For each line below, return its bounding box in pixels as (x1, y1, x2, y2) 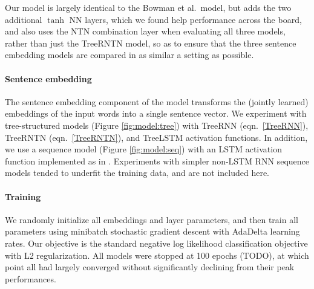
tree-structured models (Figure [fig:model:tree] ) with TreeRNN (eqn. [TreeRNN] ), (5, 119, 309, 131)
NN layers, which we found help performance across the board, (69, 13, 302, 25)
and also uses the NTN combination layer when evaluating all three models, (5, 25, 286, 37)
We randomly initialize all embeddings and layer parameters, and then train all (5, 213, 298, 226)
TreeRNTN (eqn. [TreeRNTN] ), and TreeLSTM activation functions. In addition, (5, 131, 308, 143)
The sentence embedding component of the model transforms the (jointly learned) (5, 95, 309, 108)
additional (5, 13, 42, 25)
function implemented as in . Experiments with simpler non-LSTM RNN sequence (5, 154, 310, 167)
